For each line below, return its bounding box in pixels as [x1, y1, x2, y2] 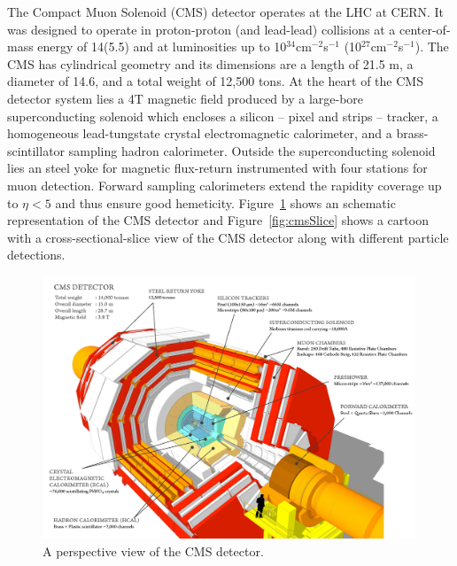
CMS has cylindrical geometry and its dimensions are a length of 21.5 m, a [7, 54, 414, 73]
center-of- [399, 19, 451, 38]
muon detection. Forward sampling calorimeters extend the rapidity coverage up [7, 175, 442, 194]
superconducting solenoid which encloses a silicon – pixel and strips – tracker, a [7, 106, 438, 125]
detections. [7, 245, 66, 264]
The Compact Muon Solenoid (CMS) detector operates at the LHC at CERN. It [7, 3, 445, 20]
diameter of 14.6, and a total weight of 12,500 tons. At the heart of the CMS [7, 72, 423, 90]
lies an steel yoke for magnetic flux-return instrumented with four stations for [7, 159, 428, 177]
